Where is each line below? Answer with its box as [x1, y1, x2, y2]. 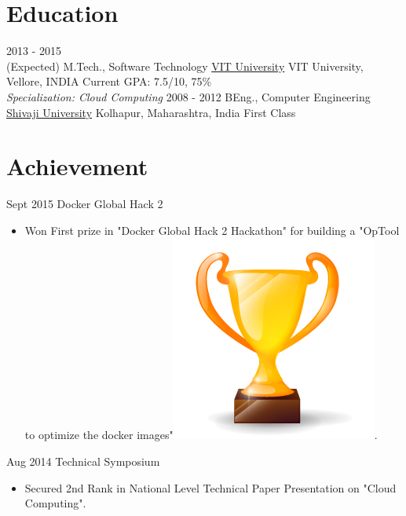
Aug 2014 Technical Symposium [6, 453, 160, 469]
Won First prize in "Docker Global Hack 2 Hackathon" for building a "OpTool [24, 221, 400, 238]
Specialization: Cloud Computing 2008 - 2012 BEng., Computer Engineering [6, 88, 371, 104]
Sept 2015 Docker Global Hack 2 [6, 196, 163, 212]
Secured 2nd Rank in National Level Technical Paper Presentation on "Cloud [24, 479, 397, 496]
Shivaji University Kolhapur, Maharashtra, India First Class [6, 104, 296, 120]
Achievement [6, 150, 148, 182]
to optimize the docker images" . [24, 426, 378, 443]
